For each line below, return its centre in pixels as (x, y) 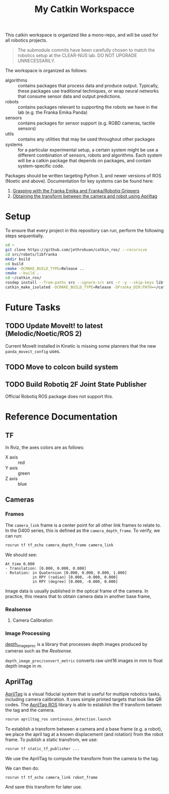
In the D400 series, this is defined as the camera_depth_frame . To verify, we (82, 531)
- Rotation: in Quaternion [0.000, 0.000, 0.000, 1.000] (66, 573)
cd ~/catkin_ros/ (23, 278)
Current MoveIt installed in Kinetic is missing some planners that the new (81, 346)
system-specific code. (41, 166)
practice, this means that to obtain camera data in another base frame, (78, 596)
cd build (14, 264)
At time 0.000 (20, 564)
